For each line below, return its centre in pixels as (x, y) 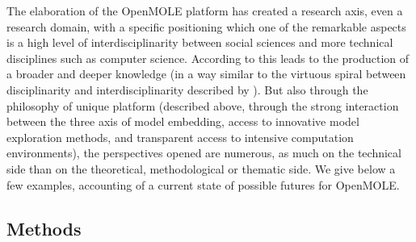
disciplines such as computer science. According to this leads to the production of (208, 58)
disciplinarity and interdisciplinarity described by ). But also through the (187, 89)
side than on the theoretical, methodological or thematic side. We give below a (201, 168)
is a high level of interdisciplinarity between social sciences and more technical (200, 42)
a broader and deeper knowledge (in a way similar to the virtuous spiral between (206, 74)
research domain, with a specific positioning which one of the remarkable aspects (206, 26)
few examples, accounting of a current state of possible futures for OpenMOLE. (203, 184)
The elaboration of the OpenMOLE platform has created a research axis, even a (205, 10)
